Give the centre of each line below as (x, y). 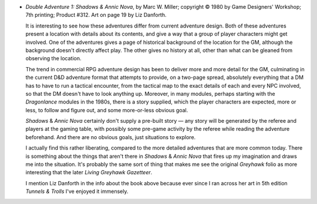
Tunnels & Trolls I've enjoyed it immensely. (77, 191)
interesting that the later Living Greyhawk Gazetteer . (89, 172)
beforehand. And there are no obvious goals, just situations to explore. (111, 137)
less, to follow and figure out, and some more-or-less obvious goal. (107, 110)
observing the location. (53, 58)
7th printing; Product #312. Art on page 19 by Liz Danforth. (96, 15)
